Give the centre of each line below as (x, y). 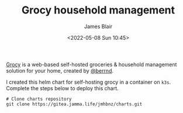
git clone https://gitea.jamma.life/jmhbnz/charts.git (74, 104)
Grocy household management (98, 10)
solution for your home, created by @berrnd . (60, 70)
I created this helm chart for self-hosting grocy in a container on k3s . (89, 82)
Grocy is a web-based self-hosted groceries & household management (91, 64)
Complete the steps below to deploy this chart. (62, 88)
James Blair (98, 26)
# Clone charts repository (39, 99)
